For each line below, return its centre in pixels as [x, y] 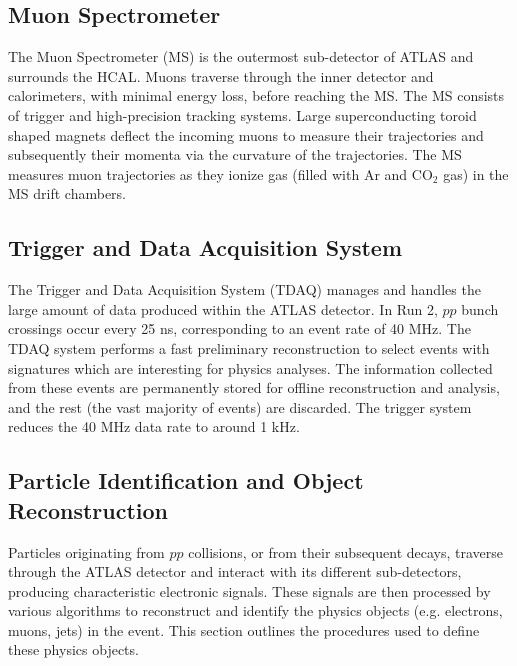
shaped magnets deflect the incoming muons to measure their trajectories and [246, 134]
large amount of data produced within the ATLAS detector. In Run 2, [223, 308]
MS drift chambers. [67, 193]
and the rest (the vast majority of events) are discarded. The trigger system [240, 406]
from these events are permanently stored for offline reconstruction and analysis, [254, 387]
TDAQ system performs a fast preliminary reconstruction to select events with [249, 347]
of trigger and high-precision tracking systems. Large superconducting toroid [242, 114]
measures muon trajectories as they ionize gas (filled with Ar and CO [220, 173]
